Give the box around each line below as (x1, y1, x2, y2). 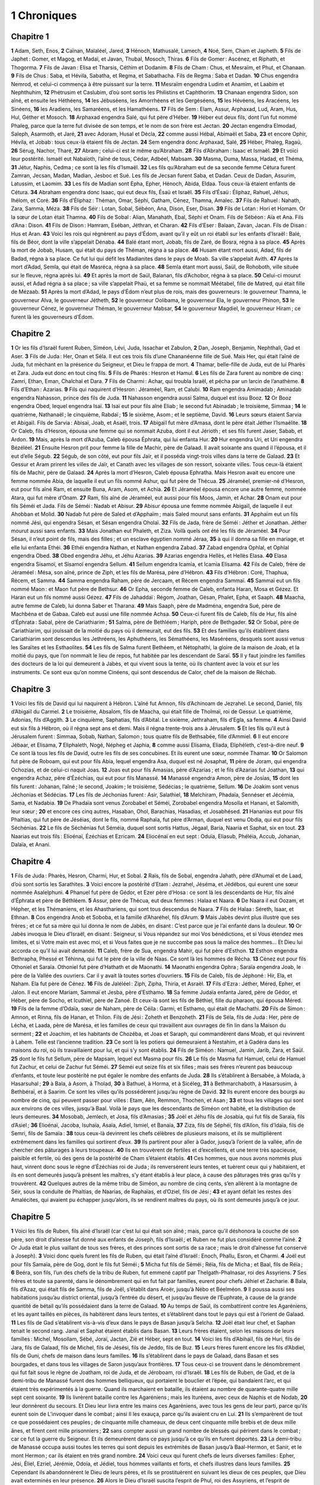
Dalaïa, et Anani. (11, 841, 51, 848)
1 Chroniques (11, 9, 77, 22)
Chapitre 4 (11, 857, 52, 867)
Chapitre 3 (11, 684, 51, 694)
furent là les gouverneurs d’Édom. (11, 313, 94, 320)
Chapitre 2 (11, 328, 51, 339)
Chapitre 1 (11, 31, 49, 42)
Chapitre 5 (11, 1212, 51, 1222)
